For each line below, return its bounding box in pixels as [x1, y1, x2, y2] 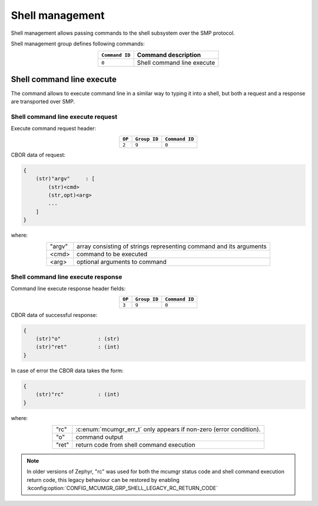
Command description [137, 51, 201, 59]
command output [75, 433, 124, 441]
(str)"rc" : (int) [35, 391, 120, 398]
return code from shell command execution [75, 441, 196, 449]
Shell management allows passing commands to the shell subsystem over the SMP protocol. [11, 29, 235, 37]
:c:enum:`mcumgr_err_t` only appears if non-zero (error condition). [75, 425, 261, 433]
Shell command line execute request [11, 113, 118, 121]
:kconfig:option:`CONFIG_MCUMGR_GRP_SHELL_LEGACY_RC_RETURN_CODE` [26, 485, 218, 492]
